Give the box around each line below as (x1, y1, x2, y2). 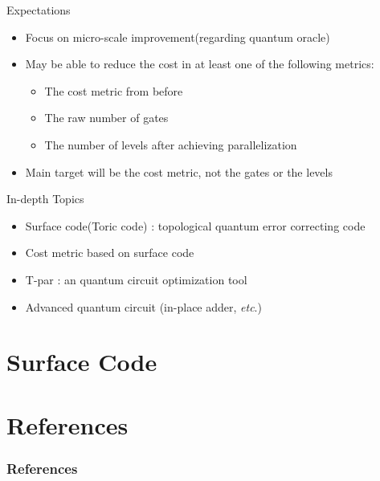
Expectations (6, 2, 71, 18)
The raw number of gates (44, 109, 169, 126)
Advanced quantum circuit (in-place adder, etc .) (25, 298, 262, 315)
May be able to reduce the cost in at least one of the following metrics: (25, 55, 374, 72)
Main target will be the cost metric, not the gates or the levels (25, 163, 333, 180)
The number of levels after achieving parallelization (44, 136, 297, 153)
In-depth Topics (6, 190, 84, 207)
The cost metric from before (44, 82, 183, 99)
